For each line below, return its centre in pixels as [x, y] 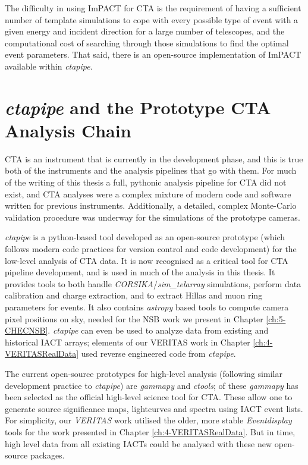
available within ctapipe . [49, 66]
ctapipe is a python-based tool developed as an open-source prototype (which [145, 237]
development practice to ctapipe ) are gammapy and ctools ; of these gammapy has [152, 385]
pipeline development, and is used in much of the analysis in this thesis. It [140, 272]
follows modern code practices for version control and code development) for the [151, 249]
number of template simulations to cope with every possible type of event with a [152, 19]
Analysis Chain [68, 130]
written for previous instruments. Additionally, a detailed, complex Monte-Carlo [151, 205]
